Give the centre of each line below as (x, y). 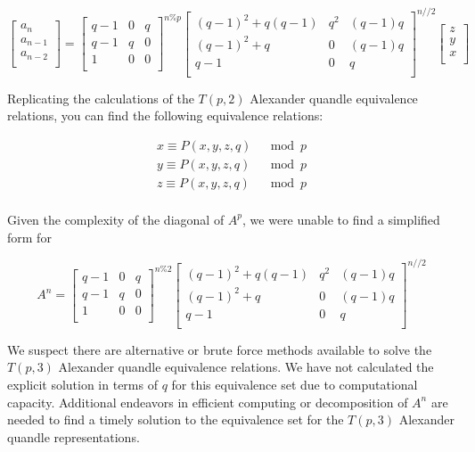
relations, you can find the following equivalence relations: (165, 115)
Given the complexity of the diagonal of (116, 219)
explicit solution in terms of (82, 384)
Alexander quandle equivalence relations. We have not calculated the (246, 367)
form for (29, 237)
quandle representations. (74, 436)
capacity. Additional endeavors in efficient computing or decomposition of (208, 402)
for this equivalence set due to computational (295, 384)
